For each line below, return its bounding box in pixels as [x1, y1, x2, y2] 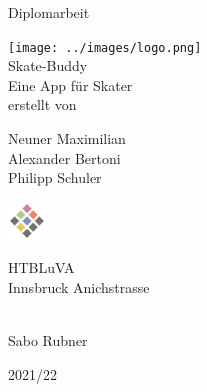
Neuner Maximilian [8, 128, 126, 149]
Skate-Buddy [8, 55, 88, 76]
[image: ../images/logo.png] [8, 40, 202, 55]
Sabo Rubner [8, 329, 88, 350]
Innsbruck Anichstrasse [8, 276, 150, 297]
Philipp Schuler [8, 167, 102, 188]
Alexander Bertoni [8, 147, 121, 168]
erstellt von [8, 94, 77, 115]
